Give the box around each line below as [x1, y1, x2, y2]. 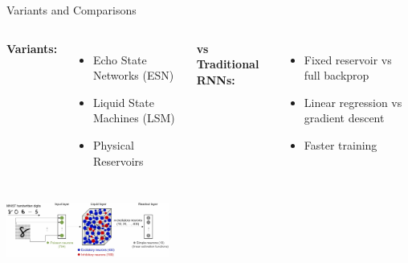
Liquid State [92, 93, 155, 110]
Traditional [196, 55, 259, 72]
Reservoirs [92, 152, 144, 169]
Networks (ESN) [92, 67, 174, 84]
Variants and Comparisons [6, 2, 137, 18]
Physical [92, 136, 134, 153]
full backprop [304, 67, 369, 84]
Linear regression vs [304, 93, 402, 110]
